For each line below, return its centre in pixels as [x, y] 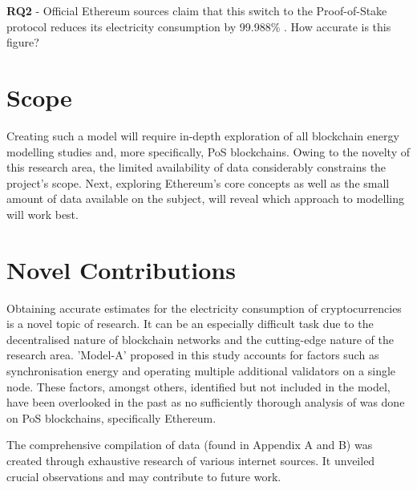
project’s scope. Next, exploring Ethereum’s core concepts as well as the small [198, 182]
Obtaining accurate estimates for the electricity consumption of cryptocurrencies [204, 308]
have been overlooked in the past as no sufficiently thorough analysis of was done [206, 402]
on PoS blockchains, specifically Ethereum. [111, 417]
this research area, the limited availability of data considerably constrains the [196, 167]
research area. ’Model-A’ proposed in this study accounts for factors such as [193, 355]
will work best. [43, 214]
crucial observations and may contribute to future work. [144, 476]
